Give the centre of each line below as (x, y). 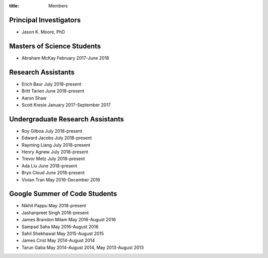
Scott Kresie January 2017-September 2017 (66, 105)
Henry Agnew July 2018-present (55, 152)
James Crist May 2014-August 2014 (58, 241)
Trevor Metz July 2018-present (53, 159)
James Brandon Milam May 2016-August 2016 (69, 220)
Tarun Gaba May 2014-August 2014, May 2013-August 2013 (83, 247)
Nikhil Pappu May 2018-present (54, 206)
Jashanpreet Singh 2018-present (55, 213)
